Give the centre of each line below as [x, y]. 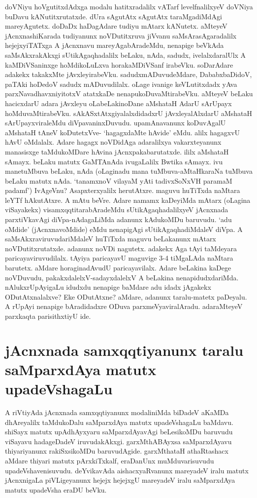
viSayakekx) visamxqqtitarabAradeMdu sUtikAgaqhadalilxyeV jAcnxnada [117, 210]
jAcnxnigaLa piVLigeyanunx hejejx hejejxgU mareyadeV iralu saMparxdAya [120, 480]
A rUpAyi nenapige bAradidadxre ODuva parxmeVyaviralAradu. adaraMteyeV [124, 306]
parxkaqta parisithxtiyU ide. [48, 316]
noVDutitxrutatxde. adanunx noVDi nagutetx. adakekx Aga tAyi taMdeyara [121, 248]
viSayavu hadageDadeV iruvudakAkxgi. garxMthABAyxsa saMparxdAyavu [118, 441]
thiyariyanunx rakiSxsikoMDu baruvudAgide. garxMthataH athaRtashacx [117, 451]
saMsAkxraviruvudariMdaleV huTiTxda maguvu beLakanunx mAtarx [111, 239]
